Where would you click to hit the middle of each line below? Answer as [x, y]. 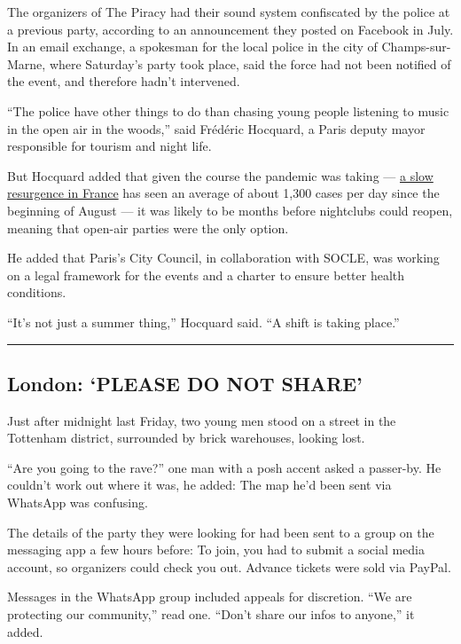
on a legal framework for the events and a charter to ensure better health [206, 275]
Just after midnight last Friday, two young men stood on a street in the [202, 420]
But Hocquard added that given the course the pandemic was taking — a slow [220, 175]
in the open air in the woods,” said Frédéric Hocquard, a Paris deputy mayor [216, 128]
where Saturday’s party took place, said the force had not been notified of [250, 63]
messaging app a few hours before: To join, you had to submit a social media [216, 550]
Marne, [27, 63]
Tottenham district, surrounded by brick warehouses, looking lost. [186, 438]
